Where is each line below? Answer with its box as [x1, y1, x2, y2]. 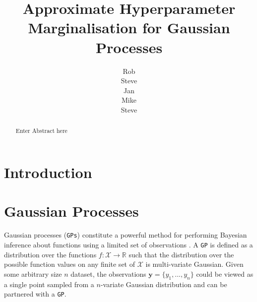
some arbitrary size [4, 268, 62, 279]
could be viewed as [196, 268, 254, 279]
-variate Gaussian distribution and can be [100, 279, 227, 289]
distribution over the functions [4, 249, 97, 259]
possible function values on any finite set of [4, 259, 135, 269]
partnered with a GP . [4, 289, 66, 299]
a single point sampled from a [4, 279, 94, 289]
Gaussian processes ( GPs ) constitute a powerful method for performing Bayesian [4, 230, 247, 240]
